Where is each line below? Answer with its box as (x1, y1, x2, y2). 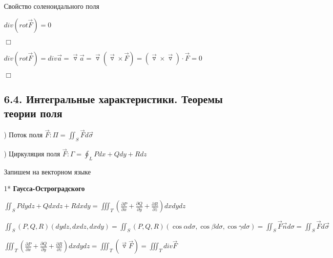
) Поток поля (4, 129, 43, 140)
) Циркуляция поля (4, 149, 60, 159)
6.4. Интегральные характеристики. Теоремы (4, 91, 223, 106)
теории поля (4, 106, 62, 121)
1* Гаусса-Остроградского (4, 183, 85, 193)
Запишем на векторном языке (4, 167, 91, 177)
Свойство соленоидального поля (4, 1, 100, 11)
